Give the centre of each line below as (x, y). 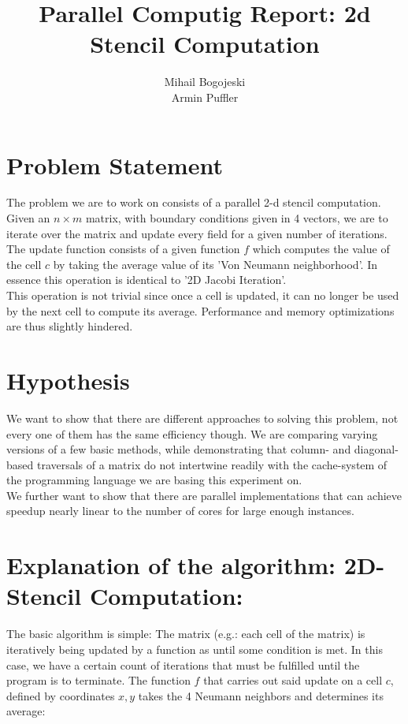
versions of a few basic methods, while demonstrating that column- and (179, 449)
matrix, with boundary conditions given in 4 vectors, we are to (237, 218)
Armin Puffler (205, 97)
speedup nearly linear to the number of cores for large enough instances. (180, 511)
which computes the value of (321, 249)
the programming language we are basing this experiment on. (154, 480)
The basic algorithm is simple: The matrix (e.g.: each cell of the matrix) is (186, 634)
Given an (28, 218)
